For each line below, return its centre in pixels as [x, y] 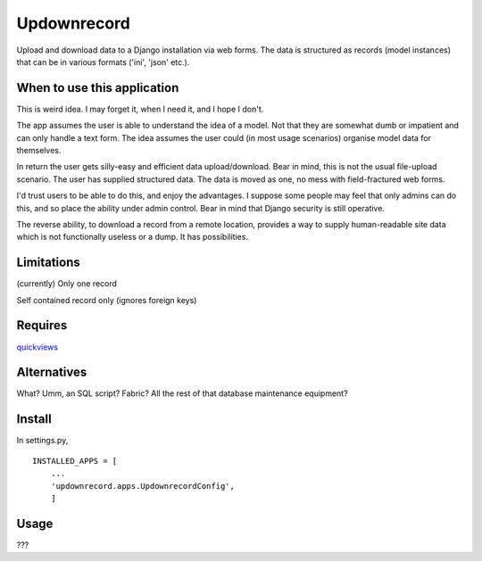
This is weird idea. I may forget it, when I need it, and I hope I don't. [140, 109]
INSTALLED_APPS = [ [75, 461]
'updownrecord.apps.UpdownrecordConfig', [143, 486]
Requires [42, 326]
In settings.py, [42, 441]
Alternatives [52, 372]
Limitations [48, 263]
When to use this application [98, 88]
